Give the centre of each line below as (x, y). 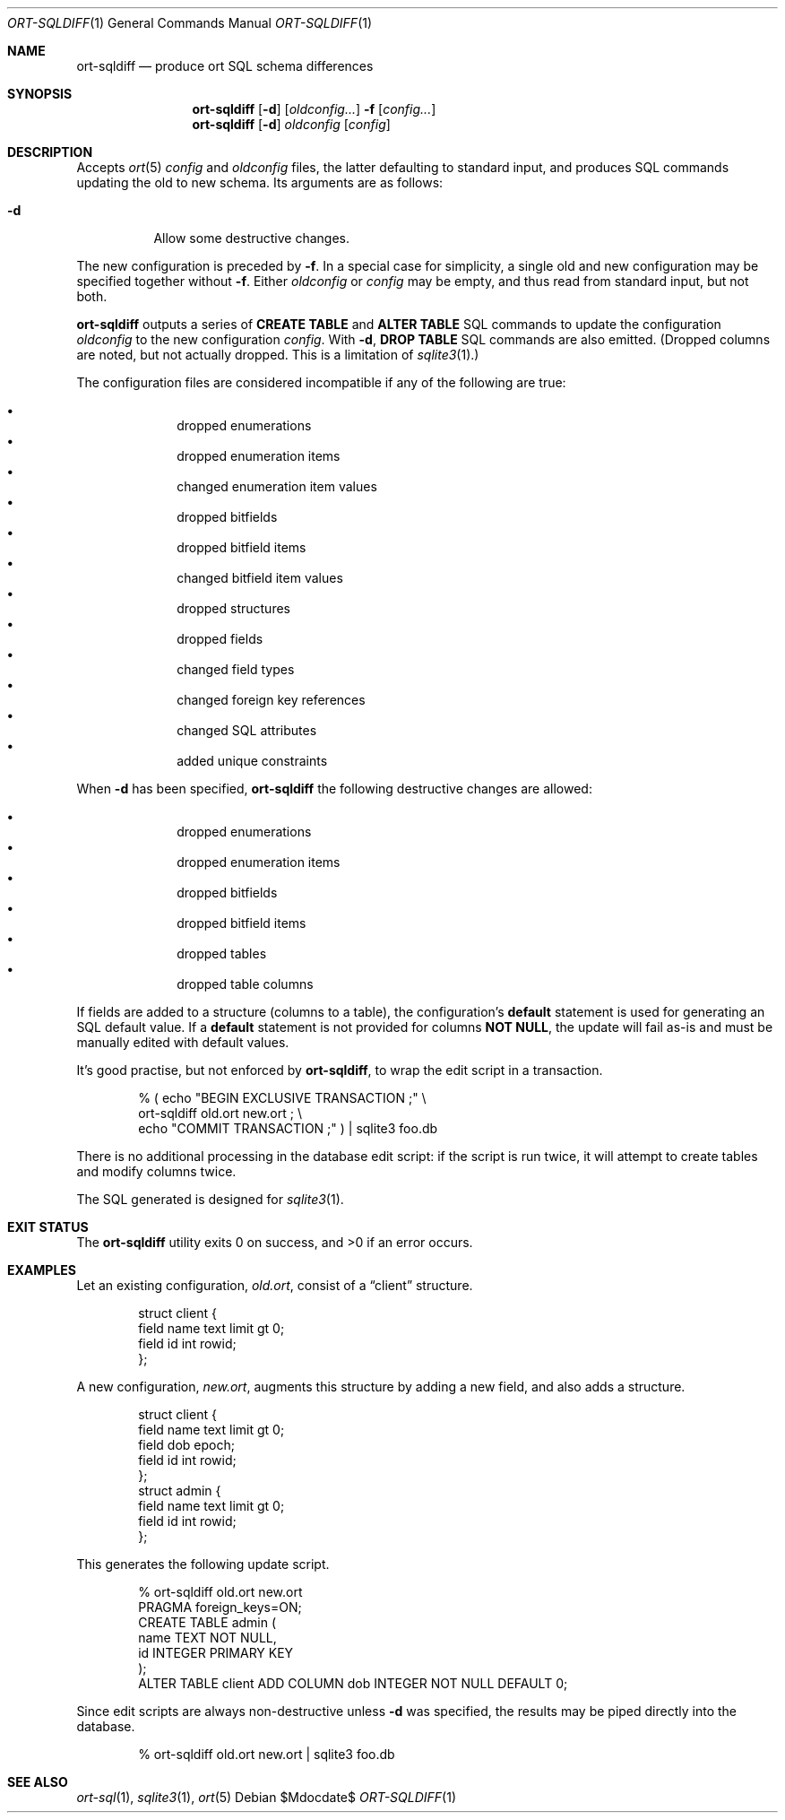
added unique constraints (252, 761)
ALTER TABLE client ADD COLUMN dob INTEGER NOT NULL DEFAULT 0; (353, 1683)
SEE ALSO (38, 1782)
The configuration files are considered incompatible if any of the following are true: (321, 382)
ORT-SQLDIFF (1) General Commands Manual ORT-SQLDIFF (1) (190, 23)
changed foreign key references (271, 700)
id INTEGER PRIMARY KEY (216, 1653)
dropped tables (222, 953)
